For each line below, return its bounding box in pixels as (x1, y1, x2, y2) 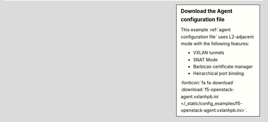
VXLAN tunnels (193, 50, 224, 56)
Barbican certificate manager (193, 63, 253, 69)
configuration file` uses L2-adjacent (181, 34, 254, 40)
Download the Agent (181, 8, 233, 14)
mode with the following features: (181, 40, 250, 47)
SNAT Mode (193, 57, 218, 62)
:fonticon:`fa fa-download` (181, 79, 234, 85)
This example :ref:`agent (181, 27, 231, 33)
